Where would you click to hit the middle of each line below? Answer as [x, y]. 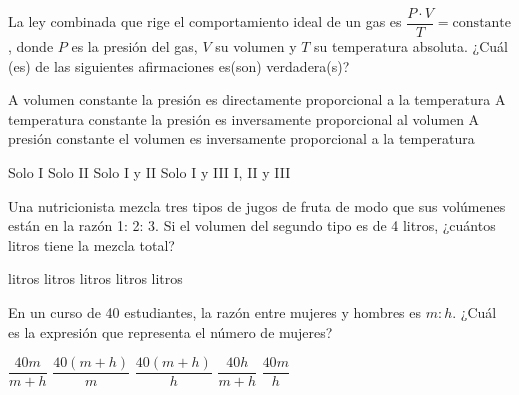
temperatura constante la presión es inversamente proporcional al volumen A [244, 118]
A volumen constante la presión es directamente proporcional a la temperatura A [257, 99]
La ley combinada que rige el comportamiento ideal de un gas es [205, 21]
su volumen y [256, 46]
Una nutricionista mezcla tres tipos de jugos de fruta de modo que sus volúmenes [257, 205]
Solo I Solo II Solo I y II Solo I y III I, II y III [149, 172]
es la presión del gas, [134, 46]
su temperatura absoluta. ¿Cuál [411, 46]
